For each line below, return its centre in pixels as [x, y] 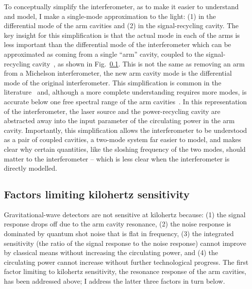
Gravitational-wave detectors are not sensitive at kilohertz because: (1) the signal [125, 214]
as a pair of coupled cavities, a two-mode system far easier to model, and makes [123, 139]
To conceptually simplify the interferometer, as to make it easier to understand [121, 6]
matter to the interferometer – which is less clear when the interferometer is [117, 158]
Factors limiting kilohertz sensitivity [97, 194]
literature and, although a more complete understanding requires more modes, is [125, 92]
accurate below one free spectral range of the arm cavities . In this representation [126, 101]
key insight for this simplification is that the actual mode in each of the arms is [122, 35]
